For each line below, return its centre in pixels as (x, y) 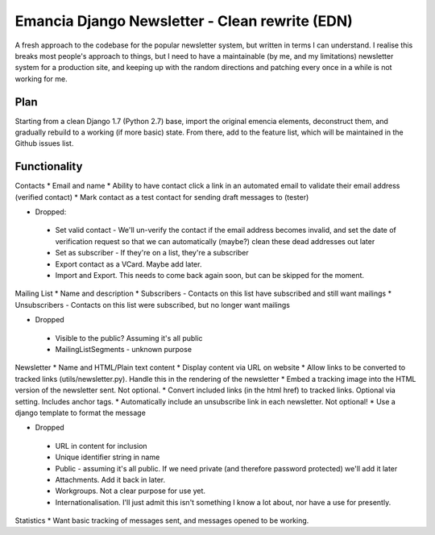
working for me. (41, 79)
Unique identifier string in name (108, 457)
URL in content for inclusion (101, 446)
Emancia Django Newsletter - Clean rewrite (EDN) (184, 21)
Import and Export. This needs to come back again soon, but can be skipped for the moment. (210, 276)
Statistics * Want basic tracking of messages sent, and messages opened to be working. (162, 520)
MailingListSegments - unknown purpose (124, 349)
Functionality (49, 166)
